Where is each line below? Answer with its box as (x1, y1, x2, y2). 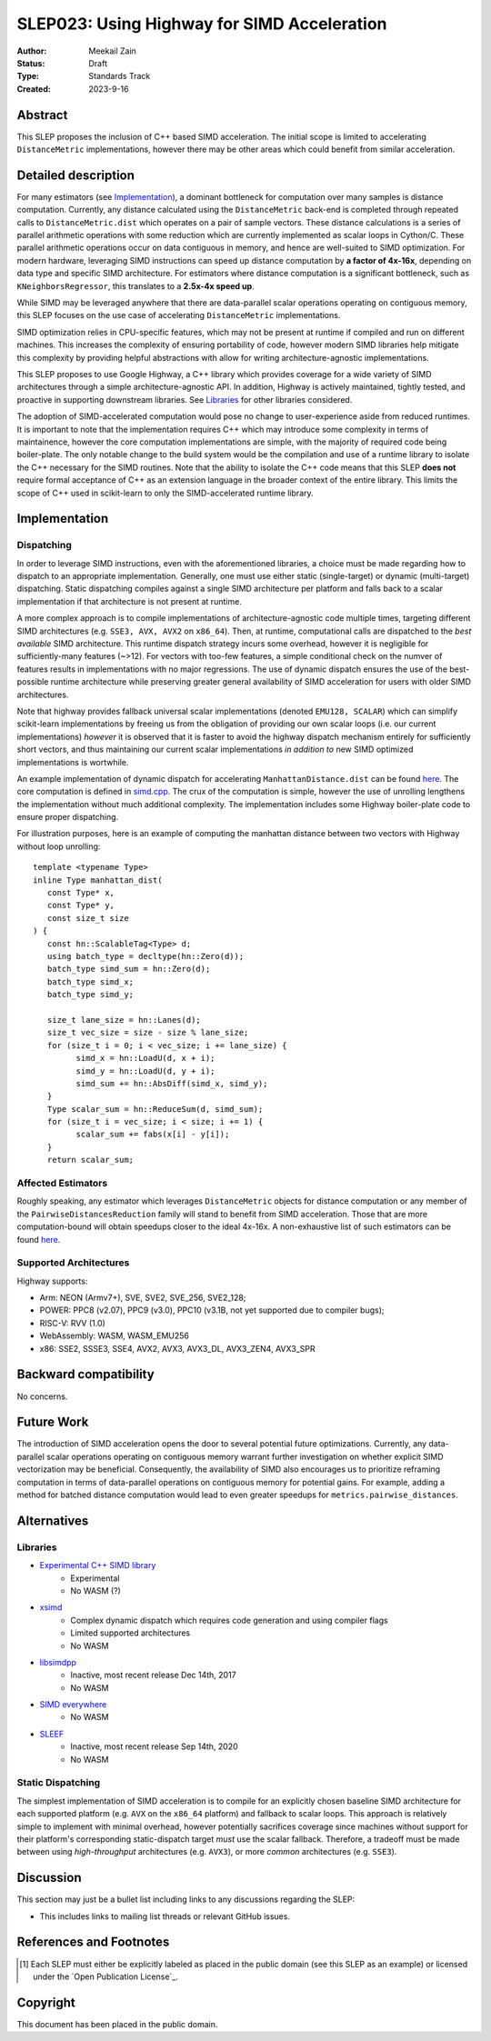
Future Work (16, 1415, 89, 1430)
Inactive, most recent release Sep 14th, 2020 (70, 1741, 238, 1752)
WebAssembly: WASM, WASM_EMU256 (39, 1330, 190, 1341)
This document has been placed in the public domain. (16, 2018, 218, 2029)
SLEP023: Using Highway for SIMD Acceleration (16, 14, 387, 34)
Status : (16, 57, 45, 68)
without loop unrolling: (16, 841, 101, 852)
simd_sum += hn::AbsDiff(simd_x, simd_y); (75, 1078, 268, 1088)
